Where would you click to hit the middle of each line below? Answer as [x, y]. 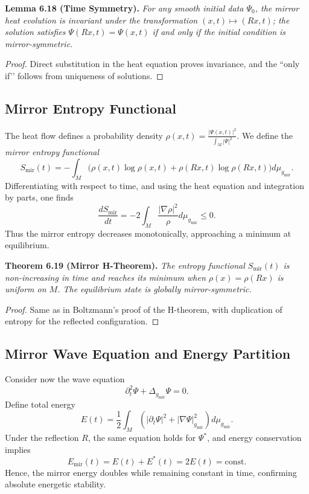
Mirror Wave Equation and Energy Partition [148, 354]
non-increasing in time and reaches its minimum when [105, 277]
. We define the [265, 135]
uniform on [26, 289]
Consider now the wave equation [65, 379]
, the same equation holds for [142, 437]
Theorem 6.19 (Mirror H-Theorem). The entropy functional [125, 265]
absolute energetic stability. [56, 484]
